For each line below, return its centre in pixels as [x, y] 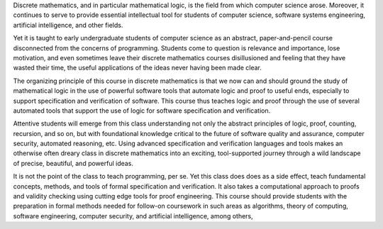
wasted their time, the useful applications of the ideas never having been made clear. [138, 68]
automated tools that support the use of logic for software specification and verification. [142, 111]
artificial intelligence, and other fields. [68, 25]
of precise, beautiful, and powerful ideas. [73, 163]
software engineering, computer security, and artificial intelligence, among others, [133, 216]
